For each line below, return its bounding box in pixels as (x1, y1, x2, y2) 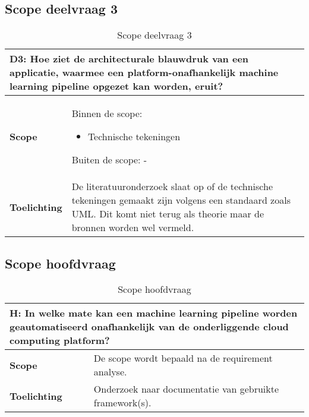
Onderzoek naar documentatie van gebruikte (93, 382, 279, 396)
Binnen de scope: (71, 106, 143, 121)
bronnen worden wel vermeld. (71, 220, 194, 235)
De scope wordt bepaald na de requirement (93, 351, 273, 365)
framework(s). (93, 396, 152, 410)
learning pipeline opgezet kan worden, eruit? (10, 79, 223, 93)
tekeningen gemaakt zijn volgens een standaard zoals (71, 193, 291, 207)
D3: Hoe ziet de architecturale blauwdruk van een (10, 52, 249, 66)
